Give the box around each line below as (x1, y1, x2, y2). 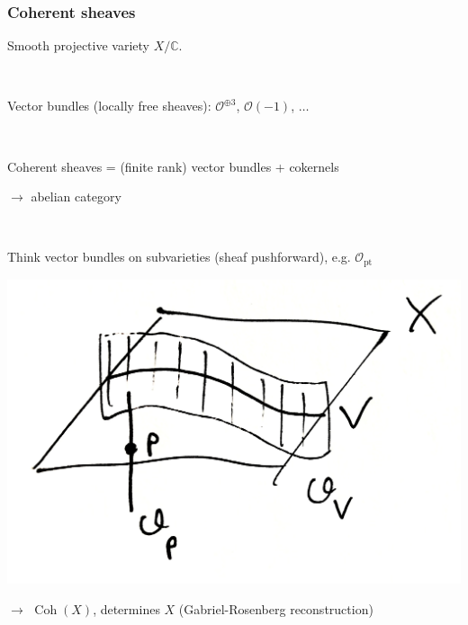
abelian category (31, 187, 121, 206)
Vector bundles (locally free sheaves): (7, 96, 211, 115)
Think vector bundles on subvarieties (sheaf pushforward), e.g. (7, 247, 351, 266)
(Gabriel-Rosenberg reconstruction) (178, 599, 373, 618)
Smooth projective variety (7, 36, 149, 55)
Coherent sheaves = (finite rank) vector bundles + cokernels (7, 156, 339, 175)
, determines (93, 599, 160, 618)
